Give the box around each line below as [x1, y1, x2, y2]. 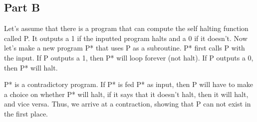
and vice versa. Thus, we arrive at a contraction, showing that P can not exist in [4, 98, 251, 109]
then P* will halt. [4, 62, 58, 72]
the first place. [4, 108, 48, 118]
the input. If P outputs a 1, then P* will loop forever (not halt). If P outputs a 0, [4, 52, 254, 62]
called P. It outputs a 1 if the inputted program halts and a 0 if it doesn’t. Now [4, 32, 248, 43]
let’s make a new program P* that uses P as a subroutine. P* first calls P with [4, 42, 245, 53]
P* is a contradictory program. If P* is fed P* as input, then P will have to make [4, 79, 253, 89]
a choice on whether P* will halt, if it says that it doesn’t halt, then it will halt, [4, 88, 249, 99]
